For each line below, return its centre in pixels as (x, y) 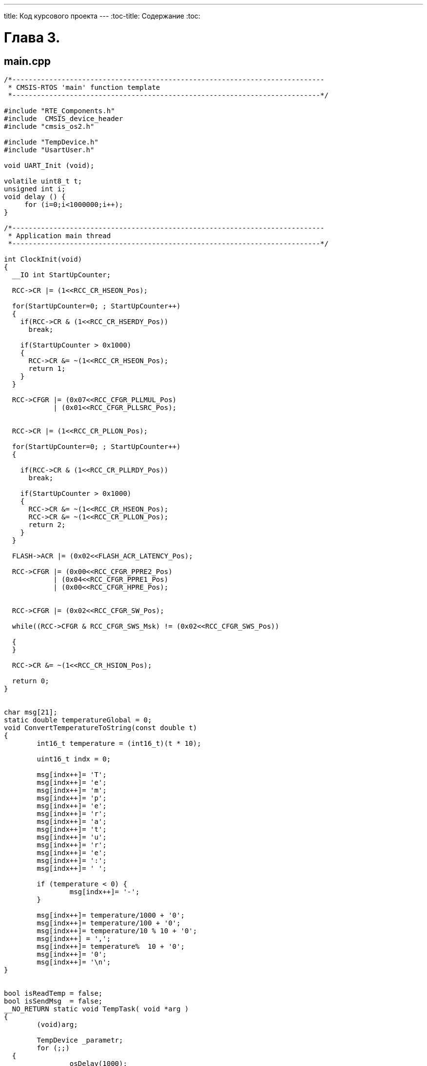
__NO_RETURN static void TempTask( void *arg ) (97, 1009)
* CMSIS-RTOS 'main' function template (84, 87)
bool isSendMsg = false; (53, 1001)
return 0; (30, 681)
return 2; (47, 524)
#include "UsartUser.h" (49, 150)
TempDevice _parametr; (80, 1040)
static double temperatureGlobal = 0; (78, 720)
